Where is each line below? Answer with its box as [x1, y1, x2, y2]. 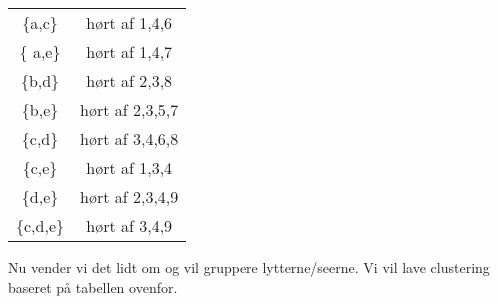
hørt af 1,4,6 [86, 11, 173, 34]
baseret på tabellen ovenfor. [8, 276, 178, 297]
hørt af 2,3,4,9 [80, 185, 179, 208]
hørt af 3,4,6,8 [80, 127, 179, 150]
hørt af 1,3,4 [86, 156, 173, 179]
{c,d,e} [16, 214, 65, 237]
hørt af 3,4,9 [86, 214, 173, 237]
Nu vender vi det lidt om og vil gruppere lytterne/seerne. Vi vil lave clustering [8, 257, 490, 277]
